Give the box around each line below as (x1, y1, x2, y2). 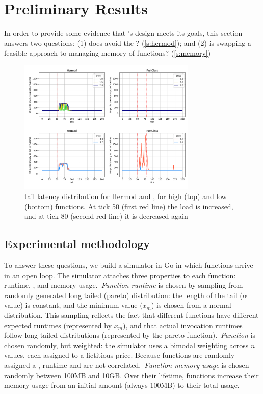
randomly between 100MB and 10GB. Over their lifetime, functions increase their (4, 370, 259, 380)
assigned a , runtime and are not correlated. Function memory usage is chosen (4, 359, 249, 370)
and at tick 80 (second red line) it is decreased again (24, 211, 188, 221)
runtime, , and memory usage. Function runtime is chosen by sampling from (4, 280, 243, 290)
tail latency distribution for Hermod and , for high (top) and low (24, 191, 227, 201)
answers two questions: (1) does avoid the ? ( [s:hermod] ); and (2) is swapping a (4, 37, 251, 48)
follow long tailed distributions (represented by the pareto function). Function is (4, 330, 256, 340)
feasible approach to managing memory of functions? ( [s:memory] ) (4, 47, 211, 58)
